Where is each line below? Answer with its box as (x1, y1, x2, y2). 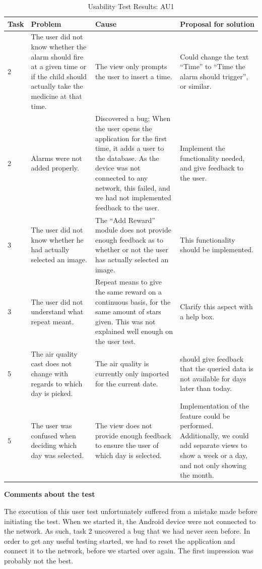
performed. (180, 420, 214, 431)
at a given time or (31, 61, 87, 72)
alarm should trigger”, (180, 71, 248, 81)
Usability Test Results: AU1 (88, 1, 174, 11)
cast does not (31, 358, 72, 369)
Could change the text (180, 51, 249, 62)
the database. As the (95, 152, 159, 163)
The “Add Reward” (95, 214, 155, 225)
